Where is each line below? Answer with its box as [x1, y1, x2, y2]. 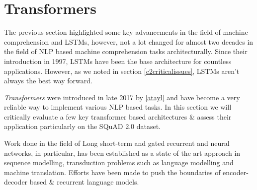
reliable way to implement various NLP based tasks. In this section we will [4, 102, 232, 112]
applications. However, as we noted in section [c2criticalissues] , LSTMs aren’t [4, 65, 240, 76]
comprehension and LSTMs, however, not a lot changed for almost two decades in [4, 36, 254, 47]
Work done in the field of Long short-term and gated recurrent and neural [4, 138, 230, 148]
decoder [4, 177, 28, 187]
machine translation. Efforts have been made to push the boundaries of [4, 167, 221, 177]
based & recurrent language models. [29, 177, 139, 187]
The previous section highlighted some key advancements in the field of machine [4, 27, 248, 37]
